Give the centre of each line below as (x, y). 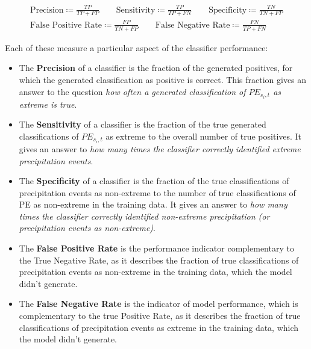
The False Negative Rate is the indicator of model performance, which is (159, 304)
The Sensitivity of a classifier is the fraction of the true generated (143, 124)
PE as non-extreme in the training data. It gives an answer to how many (153, 204)
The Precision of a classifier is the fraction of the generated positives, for (156, 68)
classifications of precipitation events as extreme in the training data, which (159, 327)
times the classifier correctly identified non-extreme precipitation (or (144, 216)
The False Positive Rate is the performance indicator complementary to (156, 248)
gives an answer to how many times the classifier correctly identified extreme (160, 148)
